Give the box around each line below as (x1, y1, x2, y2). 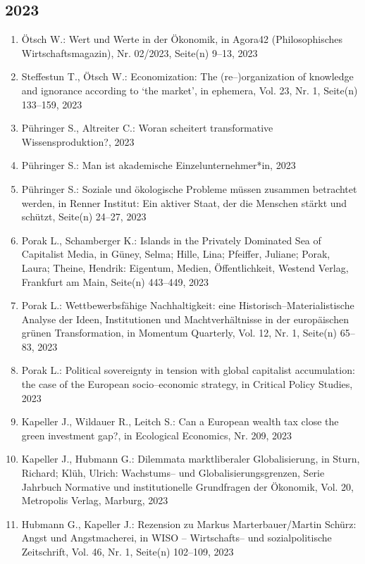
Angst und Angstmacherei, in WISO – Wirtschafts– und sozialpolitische (21, 530, 332, 545)
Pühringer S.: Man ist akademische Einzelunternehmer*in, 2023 (21, 158, 296, 173)
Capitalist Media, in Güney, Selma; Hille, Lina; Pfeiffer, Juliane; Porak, (21, 246, 330, 261)
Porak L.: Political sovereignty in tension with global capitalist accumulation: (21, 363, 355, 377)
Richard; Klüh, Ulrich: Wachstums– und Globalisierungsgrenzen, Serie (21, 465, 325, 480)
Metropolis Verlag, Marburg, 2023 (21, 493, 168, 508)
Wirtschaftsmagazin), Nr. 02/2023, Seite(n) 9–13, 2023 (21, 45, 258, 60)
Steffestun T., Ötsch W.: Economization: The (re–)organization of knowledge (21, 69, 354, 84)
